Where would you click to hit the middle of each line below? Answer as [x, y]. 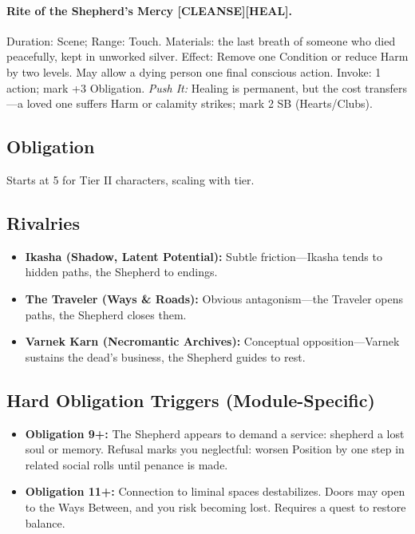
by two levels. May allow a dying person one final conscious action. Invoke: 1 [194, 71]
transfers [386, 87]
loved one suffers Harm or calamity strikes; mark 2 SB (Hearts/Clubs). [200, 103]
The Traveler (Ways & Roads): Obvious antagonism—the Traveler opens [214, 298]
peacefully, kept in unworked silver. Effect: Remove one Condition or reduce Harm [207, 56]
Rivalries [43, 222]
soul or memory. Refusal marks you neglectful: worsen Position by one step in [215, 449]
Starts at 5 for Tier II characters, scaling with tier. [130, 179]
